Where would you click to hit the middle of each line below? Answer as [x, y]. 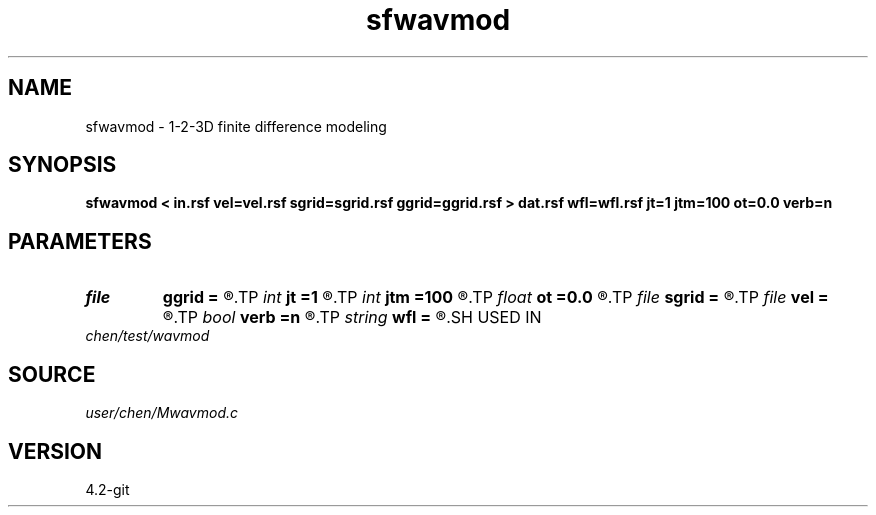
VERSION [55, 451]
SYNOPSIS [62, 165]
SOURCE [52, 374]
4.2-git [107, 489]
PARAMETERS [80, 241]
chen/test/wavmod [147, 336]
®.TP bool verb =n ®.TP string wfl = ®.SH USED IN [352, 317]
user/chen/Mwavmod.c [162, 413]
